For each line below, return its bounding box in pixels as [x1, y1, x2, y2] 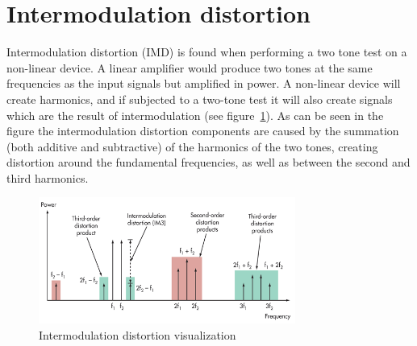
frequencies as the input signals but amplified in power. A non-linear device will [6, 75, 401, 92]
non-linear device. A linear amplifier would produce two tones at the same [6, 59, 373, 76]
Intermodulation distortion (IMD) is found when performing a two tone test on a [6, 43, 407, 60]
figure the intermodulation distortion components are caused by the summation [6, 122, 399, 139]
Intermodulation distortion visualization [39, 326, 236, 343]
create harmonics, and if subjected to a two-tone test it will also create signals [6, 90, 393, 107]
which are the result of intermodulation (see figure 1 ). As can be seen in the [6, 106, 384, 123]
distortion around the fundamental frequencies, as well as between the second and [6, 154, 411, 171]
